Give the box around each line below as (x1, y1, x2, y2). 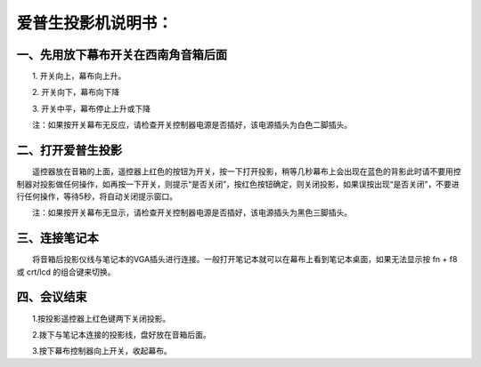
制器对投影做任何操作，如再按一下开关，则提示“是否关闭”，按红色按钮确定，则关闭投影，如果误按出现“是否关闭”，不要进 (16, 179, 460, 189)
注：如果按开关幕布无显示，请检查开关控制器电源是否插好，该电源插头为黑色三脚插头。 (31, 207, 352, 218)
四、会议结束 (16, 290, 87, 305)
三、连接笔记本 (16, 231, 99, 246)
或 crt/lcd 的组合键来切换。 (16, 267, 116, 277)
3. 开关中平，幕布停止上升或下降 (31, 103, 151, 114)
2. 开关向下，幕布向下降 (31, 87, 120, 98)
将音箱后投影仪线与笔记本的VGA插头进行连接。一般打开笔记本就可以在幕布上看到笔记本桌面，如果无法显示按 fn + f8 (31, 254, 458, 265)
